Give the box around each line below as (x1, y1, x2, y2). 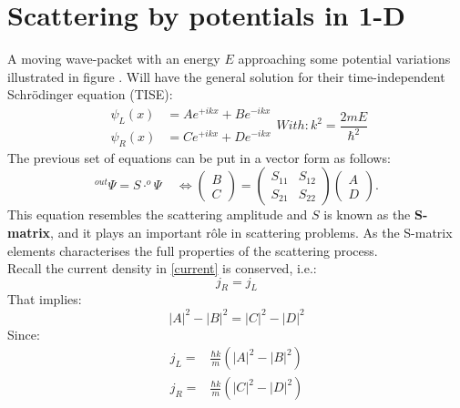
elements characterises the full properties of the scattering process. (7, 240, 378, 260)
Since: (7, 324, 40, 343)
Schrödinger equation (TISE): (7, 85, 173, 104)
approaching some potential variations (238, 49, 451, 68)
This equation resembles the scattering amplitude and (7, 205, 308, 224)
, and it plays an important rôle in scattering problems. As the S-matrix (50, 222, 453, 241)
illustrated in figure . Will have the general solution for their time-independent (7, 66, 445, 86)
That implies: (7, 290, 82, 309)
